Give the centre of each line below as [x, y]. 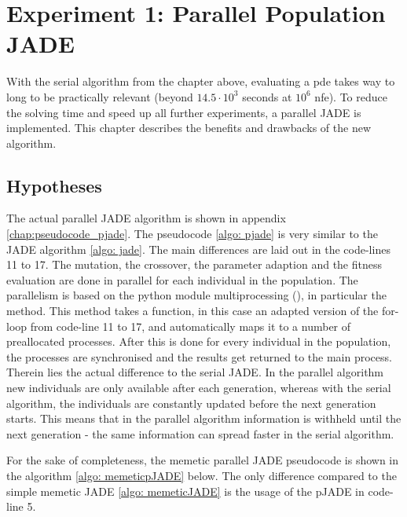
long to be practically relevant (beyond [100, 96]
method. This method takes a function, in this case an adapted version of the [192, 311]
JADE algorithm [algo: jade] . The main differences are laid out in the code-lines [198, 249]
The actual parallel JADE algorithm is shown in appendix [146, 218]
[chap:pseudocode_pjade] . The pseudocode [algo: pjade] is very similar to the [192, 234]
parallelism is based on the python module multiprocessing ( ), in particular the [196, 295]
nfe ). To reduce [351, 96]
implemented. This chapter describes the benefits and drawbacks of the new [189, 128]
